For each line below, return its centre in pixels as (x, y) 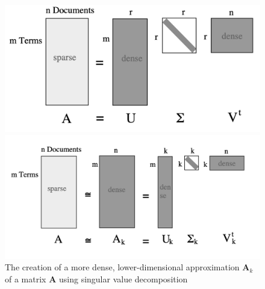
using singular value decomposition (123, 278)
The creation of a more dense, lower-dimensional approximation (122, 267)
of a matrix (26, 278)
